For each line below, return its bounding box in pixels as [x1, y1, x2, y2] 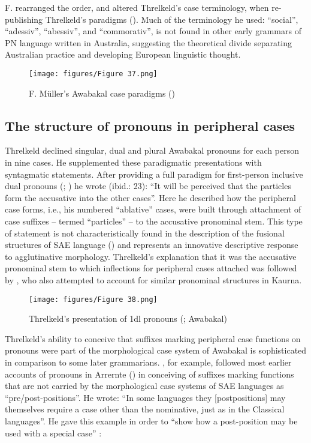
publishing [5, 13, 43, 25]
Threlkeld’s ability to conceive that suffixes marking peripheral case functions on [5, 332, 301, 345]
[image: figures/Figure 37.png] [29, 69, 158, 78]
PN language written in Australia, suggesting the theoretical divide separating [5, 36, 292, 49]
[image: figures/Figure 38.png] [29, 295, 158, 304]
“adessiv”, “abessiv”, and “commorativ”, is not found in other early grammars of [5, 25, 301, 37]
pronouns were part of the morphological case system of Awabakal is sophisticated [5, 344, 307, 357]
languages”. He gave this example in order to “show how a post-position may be [5, 414, 298, 427]
